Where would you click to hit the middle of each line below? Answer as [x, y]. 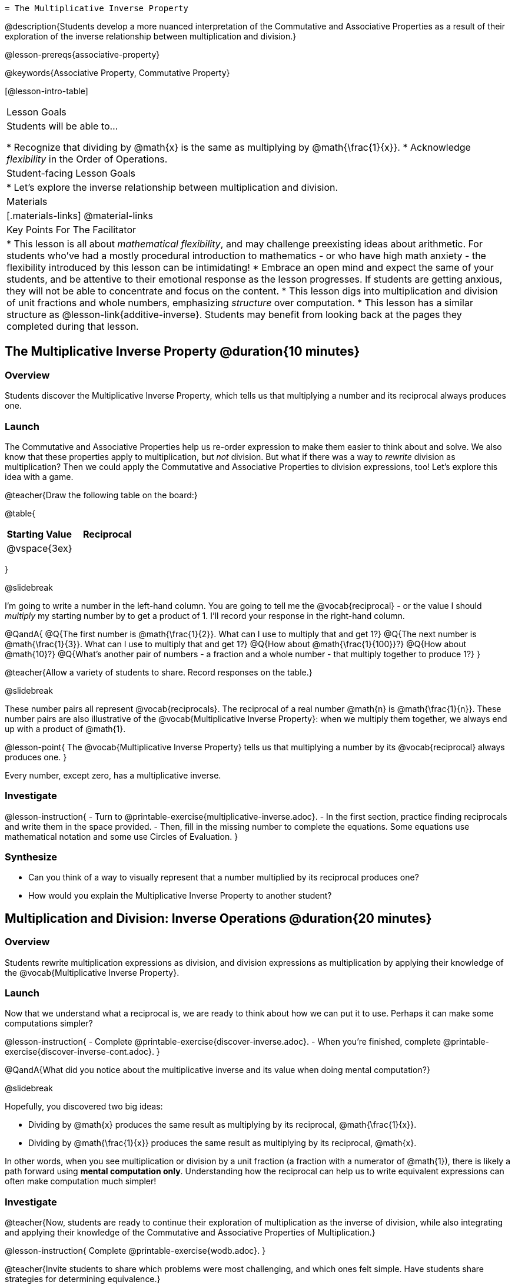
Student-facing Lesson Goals [71, 173]
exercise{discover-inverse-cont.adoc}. [79, 1052]
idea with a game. [39, 476]
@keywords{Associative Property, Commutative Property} [117, 73]
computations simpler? [49, 1024]
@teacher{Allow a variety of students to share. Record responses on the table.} [159, 672]
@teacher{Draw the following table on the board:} [101, 495]
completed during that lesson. [73, 326]
